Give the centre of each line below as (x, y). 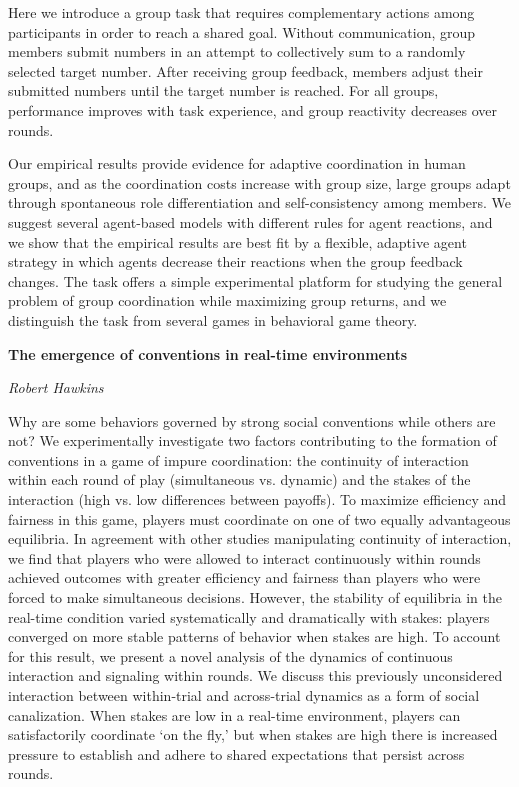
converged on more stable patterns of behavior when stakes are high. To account (254, 636)
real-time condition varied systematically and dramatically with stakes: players (249, 616)
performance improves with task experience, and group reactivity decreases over (253, 109)
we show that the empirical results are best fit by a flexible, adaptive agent (237, 241)
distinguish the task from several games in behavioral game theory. (213, 319)
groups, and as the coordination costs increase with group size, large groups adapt (259, 182)
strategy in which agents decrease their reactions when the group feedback (235, 261)
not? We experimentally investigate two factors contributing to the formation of (252, 440)
